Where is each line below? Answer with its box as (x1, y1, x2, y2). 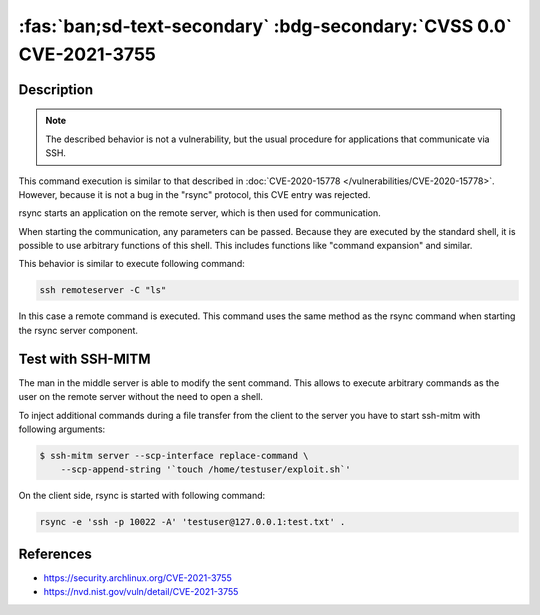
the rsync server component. (18, 324, 139, 336)
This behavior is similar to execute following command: (18, 258, 245, 270)
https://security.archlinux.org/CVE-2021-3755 (43, 571, 232, 584)
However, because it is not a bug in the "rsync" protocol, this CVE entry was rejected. (18, 188, 371, 200)
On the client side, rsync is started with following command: (18, 490, 266, 502)
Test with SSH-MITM (18, 350, 151, 367)
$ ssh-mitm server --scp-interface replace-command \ (39, 450, 309, 461)
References (18, 545, 92, 562)
